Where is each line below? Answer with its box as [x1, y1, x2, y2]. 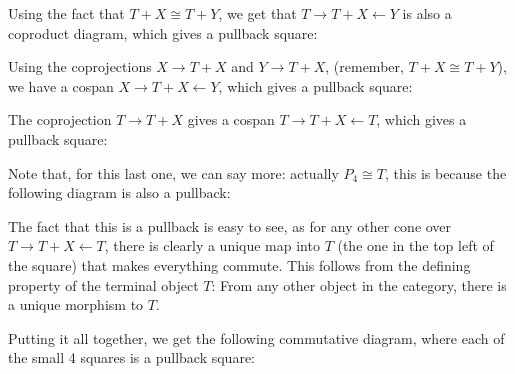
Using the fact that [8, 3, 125, 23]
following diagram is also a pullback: [8, 182, 231, 203]
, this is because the [385, 162, 507, 183]
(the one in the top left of [337, 235, 494, 256]
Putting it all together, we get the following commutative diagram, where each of [8, 327, 505, 348]
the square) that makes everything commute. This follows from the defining [8, 254, 471, 275]
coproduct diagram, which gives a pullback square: [8, 22, 318, 43]
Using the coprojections [8, 56, 152, 77]
